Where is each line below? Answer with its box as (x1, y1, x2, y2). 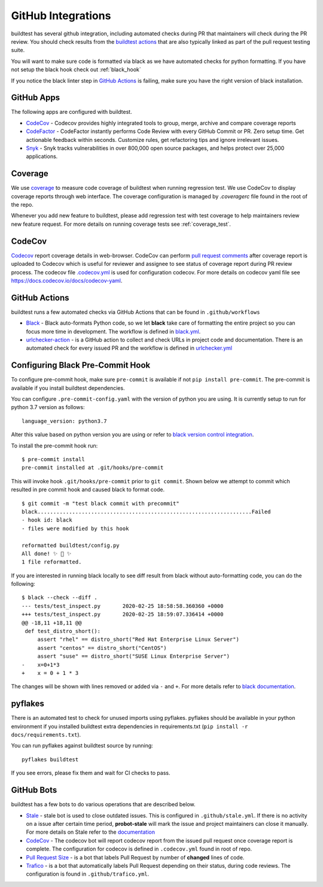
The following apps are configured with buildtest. (11, 108, 132, 116)
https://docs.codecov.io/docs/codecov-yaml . (11, 277, 123, 284)
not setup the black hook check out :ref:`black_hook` (11, 66, 142, 73)
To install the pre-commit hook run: (11, 442, 98, 449)
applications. (26, 153, 58, 160)
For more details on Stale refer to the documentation (26, 828, 156, 835)
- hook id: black (22, 517, 72, 523)
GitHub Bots (11, 785, 57, 795)
